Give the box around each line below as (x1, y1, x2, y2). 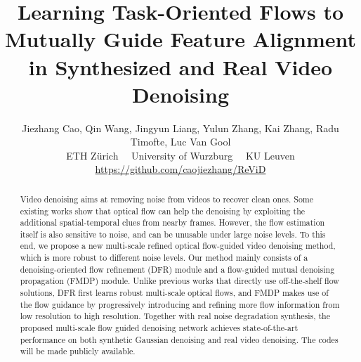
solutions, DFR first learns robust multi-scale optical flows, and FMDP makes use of (20, 287, 329, 299)
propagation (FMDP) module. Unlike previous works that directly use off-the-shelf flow (20, 275, 339, 287)
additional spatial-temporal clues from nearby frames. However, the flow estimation (20, 216, 325, 228)
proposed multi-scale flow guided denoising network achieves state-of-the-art (20, 322, 298, 334)
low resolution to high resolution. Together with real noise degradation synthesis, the (20, 310, 330, 322)
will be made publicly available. (20, 345, 136, 357)
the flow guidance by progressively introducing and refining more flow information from (20, 298, 340, 310)
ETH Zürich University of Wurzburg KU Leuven (66, 148, 295, 162)
